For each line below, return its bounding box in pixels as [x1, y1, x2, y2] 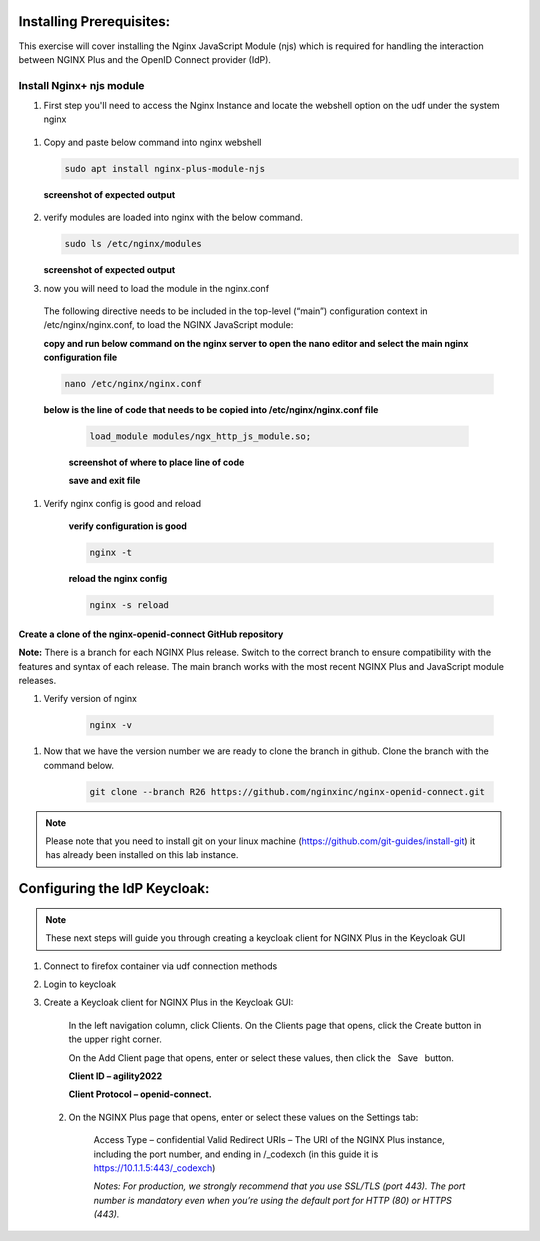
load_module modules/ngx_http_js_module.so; [89, 431, 312, 442]
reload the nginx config [68, 573, 168, 585]
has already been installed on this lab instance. [45, 849, 239, 861]
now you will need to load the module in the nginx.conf [43, 282, 270, 294]
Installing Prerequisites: [18, 13, 171, 30]
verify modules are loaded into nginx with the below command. [43, 211, 304, 224]
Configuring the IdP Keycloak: [18, 880, 210, 897]
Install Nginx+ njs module [18, 78, 145, 92]
